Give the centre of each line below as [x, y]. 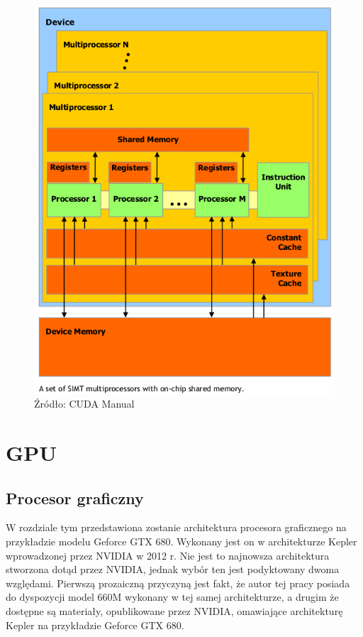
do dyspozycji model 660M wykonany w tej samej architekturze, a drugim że [172, 597]
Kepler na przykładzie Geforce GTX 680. [95, 625]
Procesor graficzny [75, 497]
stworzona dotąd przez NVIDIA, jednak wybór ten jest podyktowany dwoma [173, 569]
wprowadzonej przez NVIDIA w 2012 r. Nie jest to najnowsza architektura [168, 555]
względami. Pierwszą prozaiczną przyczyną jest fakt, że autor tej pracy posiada [178, 583]
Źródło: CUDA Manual [84, 404]
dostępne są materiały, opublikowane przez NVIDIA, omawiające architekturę [174, 610]
